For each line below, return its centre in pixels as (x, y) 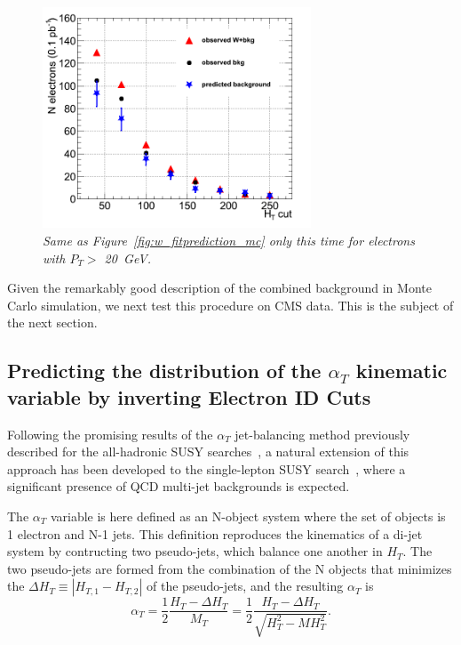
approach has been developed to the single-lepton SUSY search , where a (207, 468)
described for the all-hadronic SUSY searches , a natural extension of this (208, 451)
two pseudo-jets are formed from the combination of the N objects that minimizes (230, 568)
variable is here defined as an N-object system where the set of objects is (248, 516)
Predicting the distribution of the (164, 371)
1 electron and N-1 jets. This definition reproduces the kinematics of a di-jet (215, 533)
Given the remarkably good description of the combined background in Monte (219, 288)
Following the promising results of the (110, 434)
